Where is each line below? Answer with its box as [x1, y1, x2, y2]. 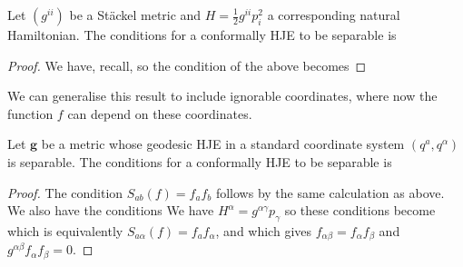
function [7, 104, 54, 123]
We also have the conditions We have [7, 201, 214, 220]
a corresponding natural [267, 5, 400, 24]
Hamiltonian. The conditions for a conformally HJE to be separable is [7, 25, 397, 44]
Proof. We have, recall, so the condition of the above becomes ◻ [7, 55, 367, 74]
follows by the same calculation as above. [215, 183, 445, 202]
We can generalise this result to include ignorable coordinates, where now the [7, 86, 438, 105]
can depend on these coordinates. [67, 104, 252, 123]
